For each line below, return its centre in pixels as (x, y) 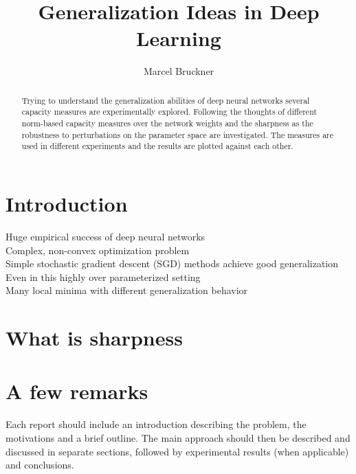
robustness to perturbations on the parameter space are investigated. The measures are (178, 134)
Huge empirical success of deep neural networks (105, 236)
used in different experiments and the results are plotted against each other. (157, 146)
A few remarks (77, 391)
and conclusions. (40, 465)
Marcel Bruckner (179, 71)
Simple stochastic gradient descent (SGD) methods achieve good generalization (172, 263)
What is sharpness (94, 338)
